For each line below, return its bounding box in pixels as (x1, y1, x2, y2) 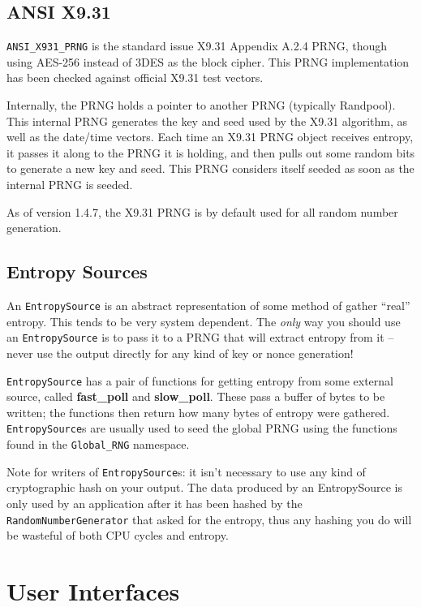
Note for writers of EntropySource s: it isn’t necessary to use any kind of (6, 463, 366, 480)
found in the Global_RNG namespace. (6, 436, 190, 452)
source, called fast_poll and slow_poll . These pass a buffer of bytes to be (6, 388, 385, 405)
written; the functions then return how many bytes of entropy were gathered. (6, 403, 390, 420)
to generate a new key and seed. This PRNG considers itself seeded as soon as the (6, 160, 415, 177)
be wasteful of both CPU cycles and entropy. (6, 527, 229, 544)
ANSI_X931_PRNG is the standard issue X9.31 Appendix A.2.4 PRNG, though (6, 37, 387, 54)
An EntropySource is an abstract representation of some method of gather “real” (6, 297, 410, 313)
